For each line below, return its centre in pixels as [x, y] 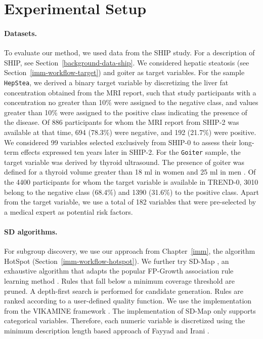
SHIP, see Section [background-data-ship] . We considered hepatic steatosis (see [127, 62]
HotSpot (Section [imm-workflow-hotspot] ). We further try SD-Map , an [117, 261]
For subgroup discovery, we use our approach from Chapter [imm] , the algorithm [130, 251]
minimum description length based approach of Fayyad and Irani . [107, 330]
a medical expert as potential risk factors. [69, 211]
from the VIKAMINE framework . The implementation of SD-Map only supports [130, 310]
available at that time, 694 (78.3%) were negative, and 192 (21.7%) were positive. [130, 132]
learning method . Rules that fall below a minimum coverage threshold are [119, 280]
